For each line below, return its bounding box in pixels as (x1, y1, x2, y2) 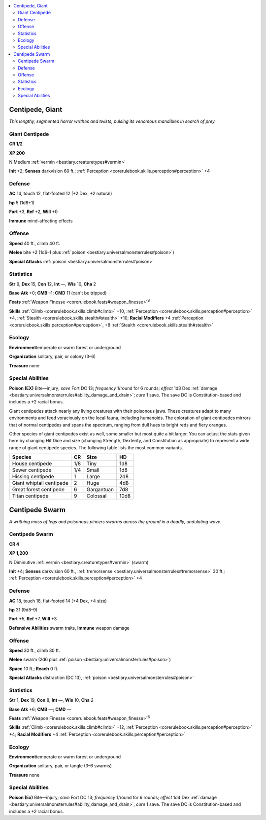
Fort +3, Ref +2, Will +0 (9, 209, 58, 214)
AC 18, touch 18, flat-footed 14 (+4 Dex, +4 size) (9, 598, 107, 604)
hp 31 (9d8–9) (9, 606, 38, 612)
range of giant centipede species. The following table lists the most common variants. (9, 444, 183, 451)
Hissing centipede (12, 473, 54, 480)
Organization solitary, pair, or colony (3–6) (9, 354, 96, 359)
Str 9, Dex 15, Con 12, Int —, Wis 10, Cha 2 (9, 281, 96, 287)
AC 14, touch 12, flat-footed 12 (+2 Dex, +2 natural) (9, 190, 112, 197)
